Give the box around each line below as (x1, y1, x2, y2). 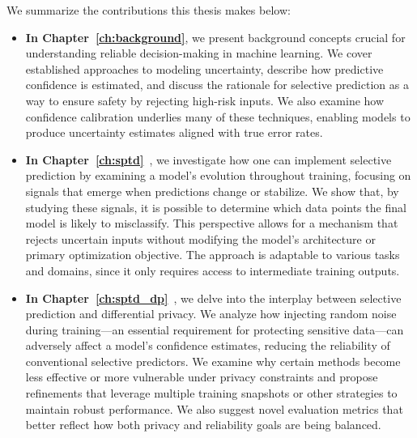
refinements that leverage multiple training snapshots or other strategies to (25, 385, 398, 402)
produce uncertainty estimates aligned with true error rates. (25, 124, 323, 141)
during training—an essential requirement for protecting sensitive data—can (25, 321, 404, 338)
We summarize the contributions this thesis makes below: (6, 2, 291, 18)
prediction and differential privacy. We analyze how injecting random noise (25, 305, 397, 322)
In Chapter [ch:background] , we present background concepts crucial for (25, 28, 406, 45)
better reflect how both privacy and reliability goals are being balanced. (25, 416, 381, 433)
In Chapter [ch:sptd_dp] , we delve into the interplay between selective (25, 289, 402, 306)
